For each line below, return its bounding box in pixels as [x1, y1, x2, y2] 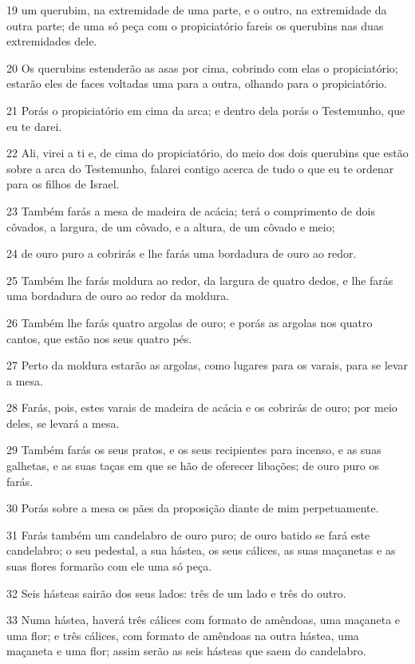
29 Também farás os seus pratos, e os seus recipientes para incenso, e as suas [6, 441, 381, 458]
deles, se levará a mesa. [6, 414, 120, 431]
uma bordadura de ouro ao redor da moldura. [6, 287, 230, 304]
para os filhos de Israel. [6, 176, 120, 192]
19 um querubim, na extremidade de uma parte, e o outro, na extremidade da [6, 2, 387, 18]
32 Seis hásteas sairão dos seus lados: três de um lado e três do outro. [6, 584, 346, 601]
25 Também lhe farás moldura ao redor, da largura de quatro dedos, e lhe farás [6, 271, 393, 288]
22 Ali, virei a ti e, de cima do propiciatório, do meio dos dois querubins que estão [6, 144, 409, 161]
